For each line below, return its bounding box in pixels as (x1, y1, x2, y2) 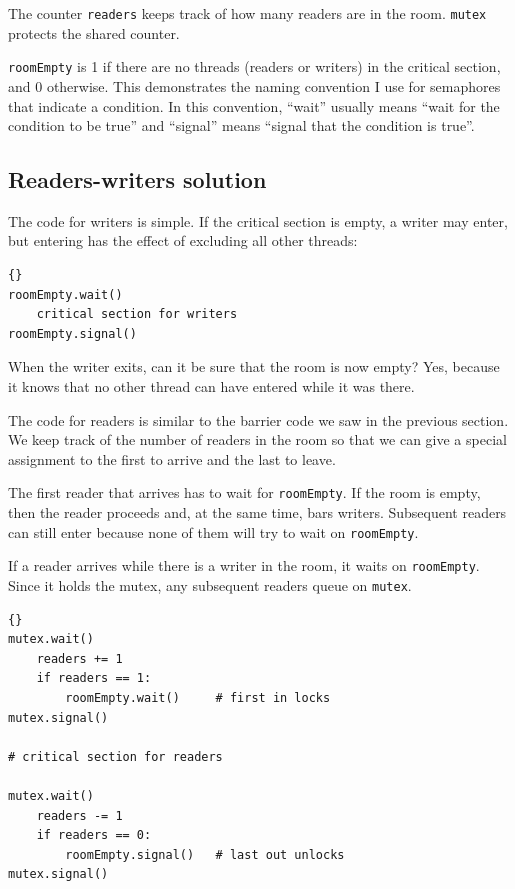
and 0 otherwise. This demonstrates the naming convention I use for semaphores (8, 75, 501, 96)
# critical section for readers (8, 749, 223, 764)
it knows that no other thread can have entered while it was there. (8, 376, 415, 397)
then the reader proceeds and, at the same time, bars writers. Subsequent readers (8, 502, 507, 523)
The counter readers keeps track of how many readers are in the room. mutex (8, 3, 487, 23)
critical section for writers (36, 307, 238, 322)
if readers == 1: (36, 671, 152, 686)
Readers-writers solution (8, 164, 267, 195)
